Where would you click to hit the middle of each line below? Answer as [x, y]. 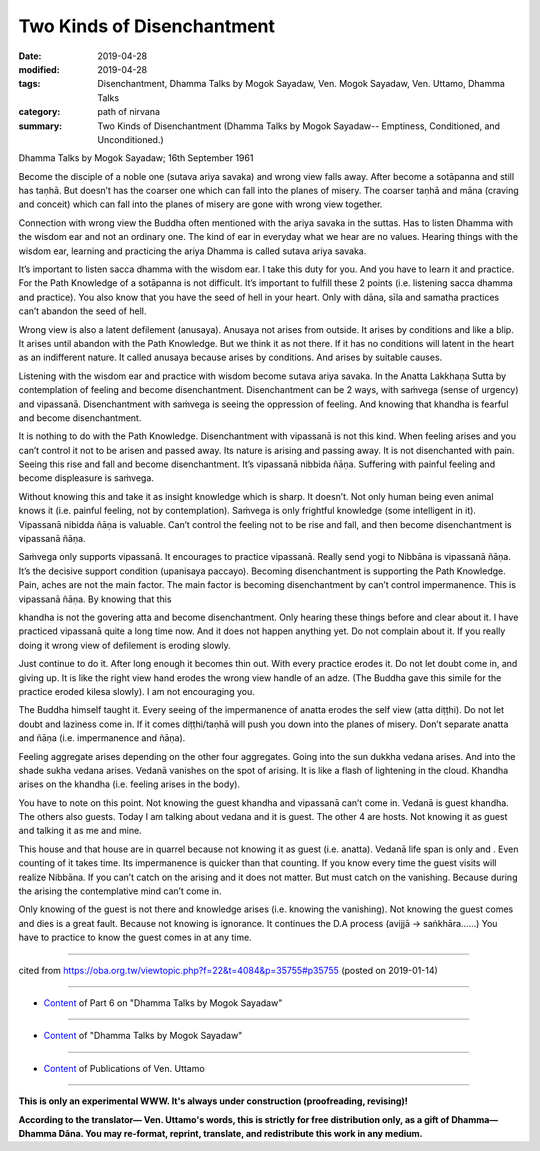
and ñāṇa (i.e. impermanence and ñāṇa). [102, 738]
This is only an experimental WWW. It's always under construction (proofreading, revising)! [213, 1101]
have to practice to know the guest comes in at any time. [135, 937]
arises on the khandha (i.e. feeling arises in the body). [129, 784]
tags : [29, 84]
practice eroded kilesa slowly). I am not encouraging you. [136, 691]
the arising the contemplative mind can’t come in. [120, 891]
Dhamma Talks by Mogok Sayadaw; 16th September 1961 [136, 158]
